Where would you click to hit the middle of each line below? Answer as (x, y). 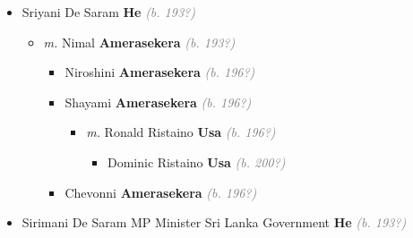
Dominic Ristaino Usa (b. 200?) (196, 161)
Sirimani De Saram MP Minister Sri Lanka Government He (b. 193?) (214, 222)
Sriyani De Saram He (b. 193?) (108, 12)
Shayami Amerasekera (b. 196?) (158, 102)
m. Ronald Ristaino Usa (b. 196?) (181, 132)
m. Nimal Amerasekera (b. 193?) (139, 42)
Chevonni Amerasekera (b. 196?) (161, 192)
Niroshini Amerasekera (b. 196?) (160, 72)
